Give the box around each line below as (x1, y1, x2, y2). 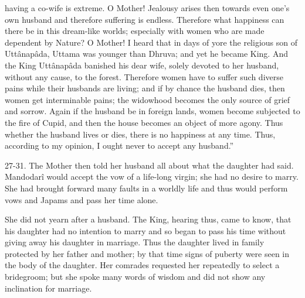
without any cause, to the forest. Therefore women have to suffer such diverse (5, 70, 283, 83)
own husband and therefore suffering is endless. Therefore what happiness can (5, 13, 284, 25)
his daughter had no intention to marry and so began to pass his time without (5, 224, 286, 237)
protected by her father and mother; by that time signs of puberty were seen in (5, 247, 290, 259)
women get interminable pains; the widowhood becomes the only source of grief (5, 93, 290, 105)
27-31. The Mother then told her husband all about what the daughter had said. (5, 159, 294, 171)
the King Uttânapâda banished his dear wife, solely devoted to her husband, (5, 59, 279, 71)
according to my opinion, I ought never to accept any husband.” (5, 139, 234, 152)
